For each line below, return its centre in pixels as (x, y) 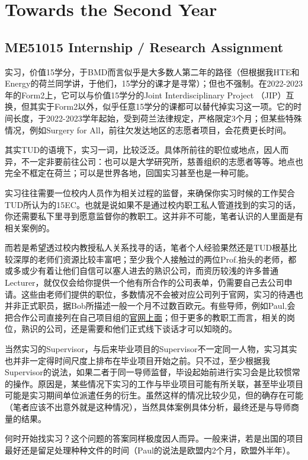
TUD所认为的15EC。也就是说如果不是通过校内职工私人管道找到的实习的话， (153, 204)
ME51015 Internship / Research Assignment (144, 47)
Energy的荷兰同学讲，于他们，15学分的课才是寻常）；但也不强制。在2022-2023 (154, 83)
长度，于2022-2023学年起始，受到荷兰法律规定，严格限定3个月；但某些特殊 (157, 118)
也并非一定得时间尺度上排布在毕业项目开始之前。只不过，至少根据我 (137, 360)
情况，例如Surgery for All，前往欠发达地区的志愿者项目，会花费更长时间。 (148, 130)
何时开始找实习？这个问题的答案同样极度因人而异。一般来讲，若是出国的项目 (154, 438)
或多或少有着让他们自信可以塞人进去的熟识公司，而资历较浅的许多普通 (142, 271)
